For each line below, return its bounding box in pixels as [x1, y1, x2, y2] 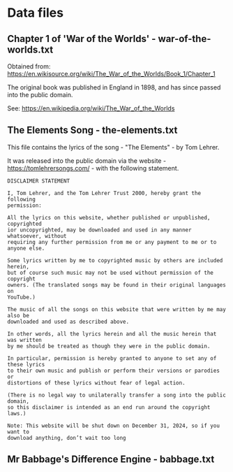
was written [7, 336, 42, 343]
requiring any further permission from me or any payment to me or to [7, 238, 217, 245]
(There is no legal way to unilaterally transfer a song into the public [7, 392, 227, 399]
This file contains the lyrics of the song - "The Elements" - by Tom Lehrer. [7, 143, 220, 151]
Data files [7, 5, 64, 21]
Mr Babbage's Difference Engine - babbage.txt [7, 453, 215, 466]
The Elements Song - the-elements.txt [7, 124, 178, 136]
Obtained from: [7, 62, 51, 71]
